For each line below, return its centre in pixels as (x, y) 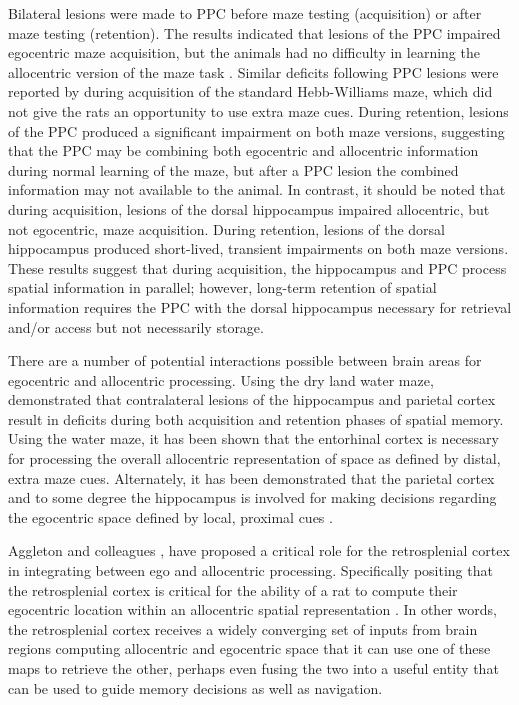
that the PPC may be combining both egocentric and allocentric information (243, 150)
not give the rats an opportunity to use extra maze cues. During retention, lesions (258, 110)
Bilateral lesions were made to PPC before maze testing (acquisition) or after (245, 13)
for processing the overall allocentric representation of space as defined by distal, (254, 458)
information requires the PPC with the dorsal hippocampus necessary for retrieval (260, 306)
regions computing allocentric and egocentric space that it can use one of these (249, 648)
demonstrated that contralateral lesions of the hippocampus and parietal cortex (252, 399)
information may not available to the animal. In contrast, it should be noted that (257, 189)
